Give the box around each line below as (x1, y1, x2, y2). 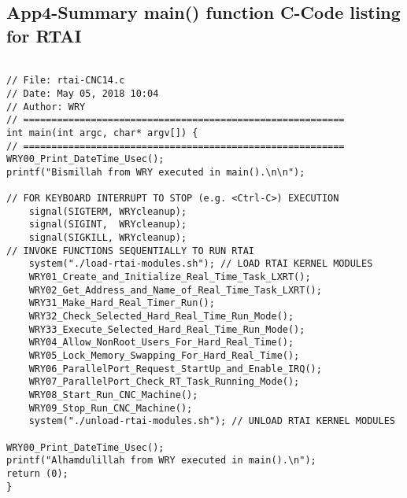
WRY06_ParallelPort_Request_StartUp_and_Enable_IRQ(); (28, 363, 322, 374)
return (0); (6, 467, 68, 479)
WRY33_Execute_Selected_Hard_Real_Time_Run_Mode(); (28, 323, 305, 335)
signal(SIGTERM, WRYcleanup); (28, 205, 187, 217)
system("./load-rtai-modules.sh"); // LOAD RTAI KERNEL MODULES (28, 258, 373, 270)
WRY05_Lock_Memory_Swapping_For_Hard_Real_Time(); (28, 350, 300, 362)
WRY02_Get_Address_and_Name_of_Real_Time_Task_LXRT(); (28, 284, 322, 296)
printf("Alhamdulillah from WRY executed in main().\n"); (6, 455, 316, 467)
